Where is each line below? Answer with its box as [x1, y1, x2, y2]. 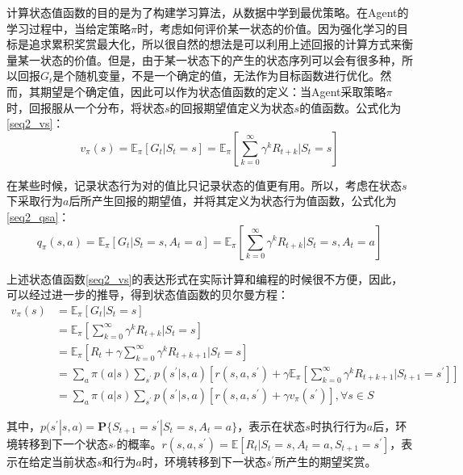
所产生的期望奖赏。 [274, 452, 377, 469]
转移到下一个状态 [17, 435, 108, 452]
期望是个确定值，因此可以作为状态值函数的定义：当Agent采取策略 [40, 82, 386, 99]
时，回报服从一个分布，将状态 [6, 99, 165, 116]
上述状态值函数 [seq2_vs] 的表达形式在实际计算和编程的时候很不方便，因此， [6, 270, 403, 287]
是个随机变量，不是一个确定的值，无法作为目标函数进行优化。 [52, 67, 381, 84]
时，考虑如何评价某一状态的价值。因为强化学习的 [136, 19, 397, 36]
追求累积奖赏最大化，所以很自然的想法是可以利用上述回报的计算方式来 [28, 36, 402, 53]
